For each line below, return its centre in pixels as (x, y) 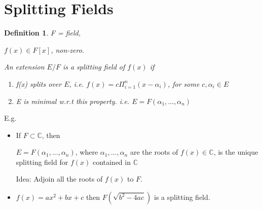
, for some (183, 83)
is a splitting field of (94, 67)
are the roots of (154, 152)
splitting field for (42, 162)
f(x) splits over (39, 83)
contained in (111, 162)
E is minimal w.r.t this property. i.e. (73, 101)
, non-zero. (68, 49)
